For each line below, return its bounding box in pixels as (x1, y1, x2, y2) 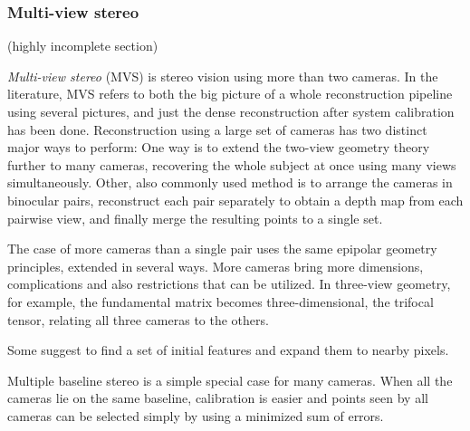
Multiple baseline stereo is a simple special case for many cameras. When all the (7, 370, 453, 389)
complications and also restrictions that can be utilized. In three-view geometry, (7, 274, 451, 293)
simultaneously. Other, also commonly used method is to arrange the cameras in (7, 173, 453, 192)
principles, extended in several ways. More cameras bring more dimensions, (7, 256, 424, 275)
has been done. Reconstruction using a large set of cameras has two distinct (7, 120, 427, 139)
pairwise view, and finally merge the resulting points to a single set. (7, 208, 383, 227)
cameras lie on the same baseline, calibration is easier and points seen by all (7, 388, 428, 407)
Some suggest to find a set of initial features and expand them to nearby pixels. (7, 340, 449, 359)
